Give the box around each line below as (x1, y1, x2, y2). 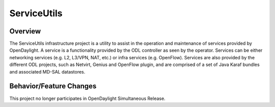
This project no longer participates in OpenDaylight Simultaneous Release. (9, 95, 166, 101)
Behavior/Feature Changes (9, 82, 97, 91)
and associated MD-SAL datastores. (9, 68, 86, 75)
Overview (9, 27, 41, 35)
